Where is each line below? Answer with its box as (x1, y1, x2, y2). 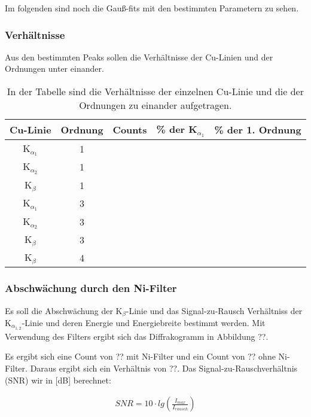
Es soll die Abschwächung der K (5, 304, 123, 316)
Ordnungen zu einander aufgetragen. (79, 98, 232, 112)
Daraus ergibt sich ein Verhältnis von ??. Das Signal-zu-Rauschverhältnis (30, 362, 298, 375)
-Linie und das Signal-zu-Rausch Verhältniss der (126, 304, 303, 316)
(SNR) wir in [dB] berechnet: (5, 373, 111, 386)
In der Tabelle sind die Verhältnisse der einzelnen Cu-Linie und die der (7, 84, 304, 98)
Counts (112, 122, 147, 136)
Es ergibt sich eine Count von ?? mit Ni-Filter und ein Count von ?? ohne (5, 350, 276, 363)
